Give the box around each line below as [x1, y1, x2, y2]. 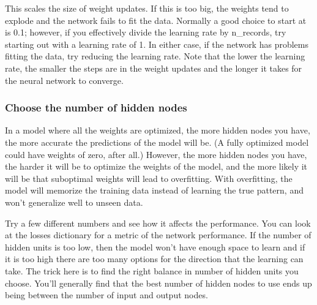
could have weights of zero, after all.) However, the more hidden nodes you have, [5, 148, 307, 160]
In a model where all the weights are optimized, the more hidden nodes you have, [5, 124, 310, 137]
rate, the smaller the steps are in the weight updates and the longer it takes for [5, 61, 302, 74]
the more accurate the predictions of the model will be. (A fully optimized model [5, 135, 309, 148]
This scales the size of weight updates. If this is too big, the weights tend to [5, 2, 289, 14]
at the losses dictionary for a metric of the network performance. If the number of [5, 228, 311, 241]
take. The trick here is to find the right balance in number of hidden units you [5, 264, 299, 277]
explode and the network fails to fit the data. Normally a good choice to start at [5, 13, 307, 26]
